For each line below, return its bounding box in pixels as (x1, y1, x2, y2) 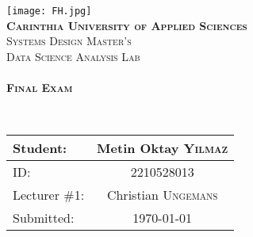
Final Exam (6, 79, 73, 96)
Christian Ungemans (106, 185, 218, 205)
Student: (13, 139, 67, 158)
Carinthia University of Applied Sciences (6, 17, 247, 33)
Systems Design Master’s (6, 32, 132, 49)
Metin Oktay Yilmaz (97, 139, 228, 158)
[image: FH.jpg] (6, 6, 92, 17)
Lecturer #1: (13, 185, 85, 205)
